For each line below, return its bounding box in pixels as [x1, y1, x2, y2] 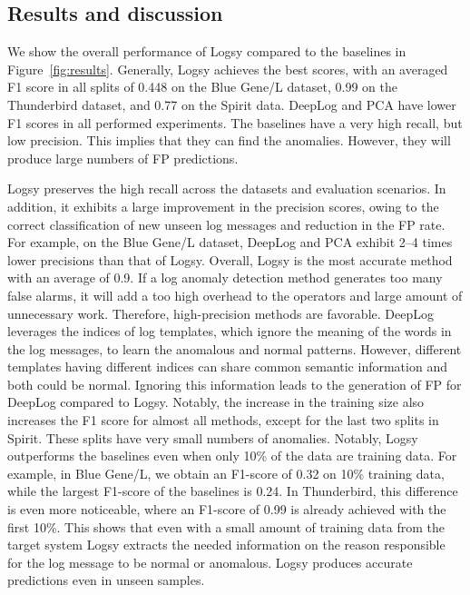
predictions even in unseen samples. [7, 570, 205, 590]
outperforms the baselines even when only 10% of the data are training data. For [7, 446, 457, 465]
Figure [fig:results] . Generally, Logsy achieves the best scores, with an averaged [7, 59, 448, 78]
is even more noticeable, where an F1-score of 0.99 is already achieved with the [7, 500, 446, 519]
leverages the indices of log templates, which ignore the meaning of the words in [7, 322, 452, 341]
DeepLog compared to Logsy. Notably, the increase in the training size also [7, 392, 425, 412]
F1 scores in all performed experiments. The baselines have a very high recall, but [7, 113, 463, 132]
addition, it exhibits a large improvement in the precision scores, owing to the [7, 196, 439, 215]
